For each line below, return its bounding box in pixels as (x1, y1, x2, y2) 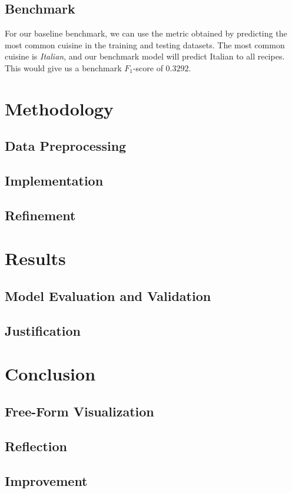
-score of (132, 61, 163, 74)
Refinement (5, 206, 76, 224)
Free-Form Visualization (5, 402, 154, 420)
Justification (5, 321, 81, 339)
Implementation (5, 171, 104, 190)
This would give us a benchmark (5, 61, 122, 74)
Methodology (5, 96, 114, 120)
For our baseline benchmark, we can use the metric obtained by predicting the (5, 27, 287, 39)
